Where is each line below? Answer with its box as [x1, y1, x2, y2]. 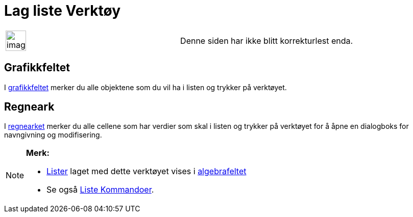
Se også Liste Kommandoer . [46, 184, 154, 195]
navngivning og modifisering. [4, 130, 102, 140]
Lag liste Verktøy [4, 2, 121, 19]
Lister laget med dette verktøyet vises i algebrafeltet [46, 166, 247, 177]
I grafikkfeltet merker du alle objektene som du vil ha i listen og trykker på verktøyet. [4, 83, 287, 92]
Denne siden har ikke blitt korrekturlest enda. [180, 35, 353, 46]
